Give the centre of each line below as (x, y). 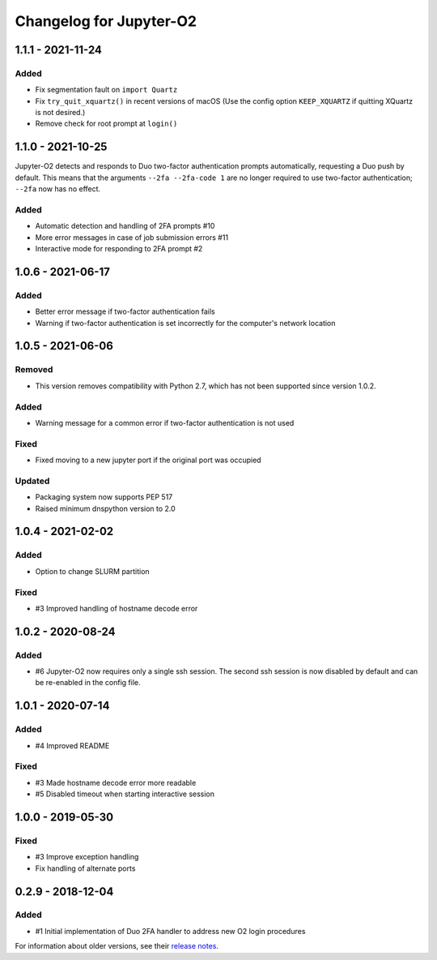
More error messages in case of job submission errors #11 (132, 237)
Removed (34, 370)
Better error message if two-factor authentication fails (125, 311)
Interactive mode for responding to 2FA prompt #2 (119, 249)
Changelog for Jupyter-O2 (106, 21)
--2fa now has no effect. (58, 189)
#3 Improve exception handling (87, 857)
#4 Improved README (72, 745)
